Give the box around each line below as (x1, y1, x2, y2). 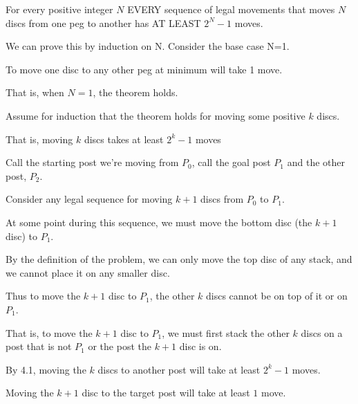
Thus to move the (6, 288, 81, 303)
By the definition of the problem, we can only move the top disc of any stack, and (6, 252, 352, 266)
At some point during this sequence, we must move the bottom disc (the (6, 214, 312, 229)
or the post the (88, 339, 151, 353)
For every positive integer (6, 2, 113, 16)
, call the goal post (191, 155, 271, 169)
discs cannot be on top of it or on (206, 288, 348, 303)
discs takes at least (84, 131, 164, 146)
